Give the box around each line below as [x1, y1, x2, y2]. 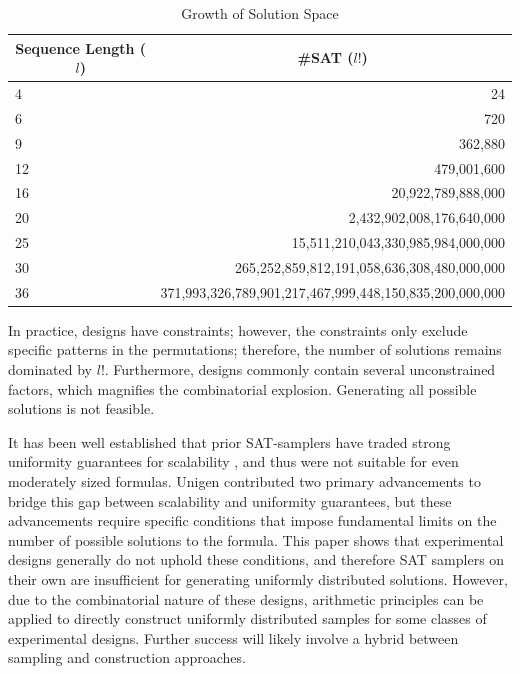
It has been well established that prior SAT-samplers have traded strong [8, 431, 451, 452]
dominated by [8, 359, 93, 380]
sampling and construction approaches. [8, 647, 246, 668]
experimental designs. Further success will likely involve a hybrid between [8, 627, 459, 648]
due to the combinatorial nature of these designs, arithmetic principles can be [8, 588, 484, 609]
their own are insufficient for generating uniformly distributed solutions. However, [8, 569, 508, 589]
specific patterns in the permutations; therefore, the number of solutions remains [8, 339, 502, 360]
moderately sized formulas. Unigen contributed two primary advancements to [8, 471, 481, 492]
